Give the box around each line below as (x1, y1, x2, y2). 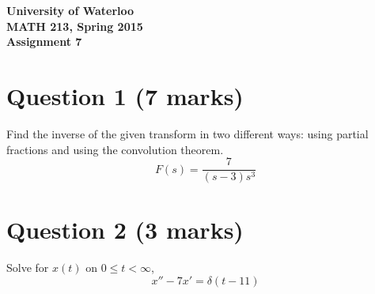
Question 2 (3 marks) (6, 213, 244, 246)
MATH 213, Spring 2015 (6, 17, 143, 34)
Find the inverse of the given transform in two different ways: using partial (6, 125, 369, 141)
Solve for (6, 259, 49, 276)
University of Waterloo (6, 2, 134, 18)
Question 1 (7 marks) (6, 79, 244, 111)
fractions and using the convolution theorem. (6, 141, 224, 157)
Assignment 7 (6, 33, 82, 50)
